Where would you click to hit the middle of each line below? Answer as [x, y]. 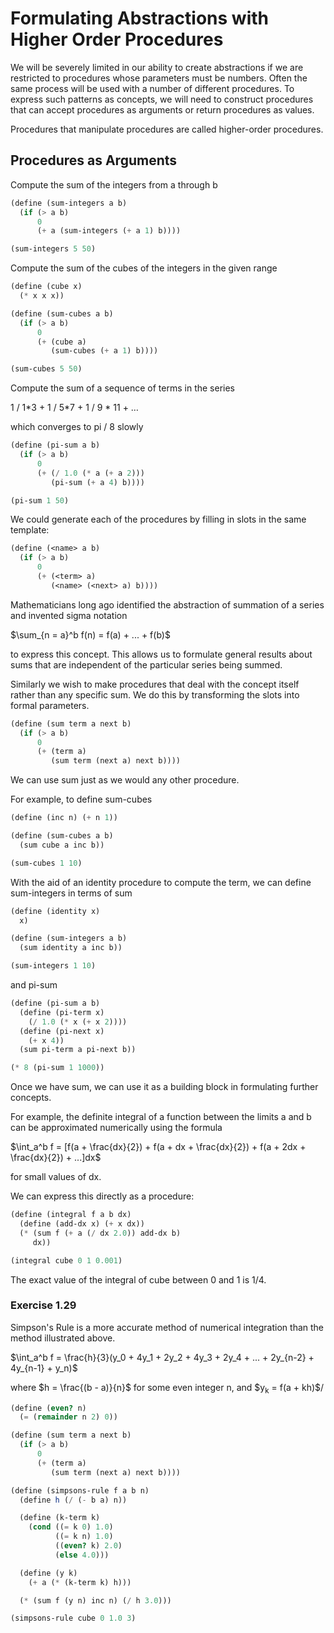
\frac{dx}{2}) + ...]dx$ [56, 1158]
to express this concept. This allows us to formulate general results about [161, 654]
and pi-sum [34, 985]
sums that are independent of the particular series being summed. [146, 664]
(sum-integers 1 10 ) [53, 966]
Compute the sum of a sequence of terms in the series [123, 388]
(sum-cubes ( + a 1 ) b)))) [104, 351]
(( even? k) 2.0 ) [88, 1546]
